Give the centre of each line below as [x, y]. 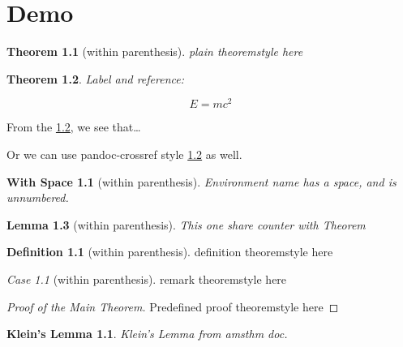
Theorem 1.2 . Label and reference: [96, 78]
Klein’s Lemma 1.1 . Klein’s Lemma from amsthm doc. [147, 334]
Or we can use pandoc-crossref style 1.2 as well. [124, 154]
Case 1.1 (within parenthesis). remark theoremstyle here [147, 278]
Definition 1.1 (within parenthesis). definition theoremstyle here [170, 252]
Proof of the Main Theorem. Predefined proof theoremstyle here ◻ [173, 306]
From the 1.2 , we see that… [74, 127]
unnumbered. [38, 197]
